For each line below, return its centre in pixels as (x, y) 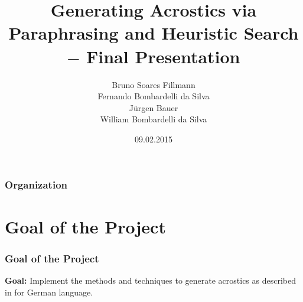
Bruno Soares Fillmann (154, 84)
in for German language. (49, 292)
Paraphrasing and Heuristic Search (154, 33)
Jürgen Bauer (154, 107)
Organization (36, 185)
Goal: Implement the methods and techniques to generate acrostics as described (150, 280)
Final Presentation (163, 56)
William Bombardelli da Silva (154, 119)
